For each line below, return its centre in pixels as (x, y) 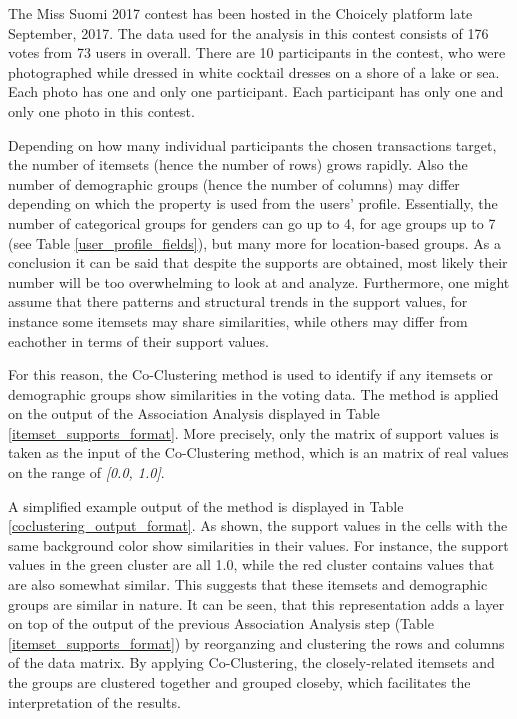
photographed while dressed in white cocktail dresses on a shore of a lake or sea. (254, 71)
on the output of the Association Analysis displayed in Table (194, 413)
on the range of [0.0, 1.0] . (86, 472)
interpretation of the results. (94, 701)
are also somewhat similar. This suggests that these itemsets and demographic (248, 584)
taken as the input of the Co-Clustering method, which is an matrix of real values (258, 452)
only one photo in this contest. (101, 110)
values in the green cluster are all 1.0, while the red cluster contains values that (251, 564)
